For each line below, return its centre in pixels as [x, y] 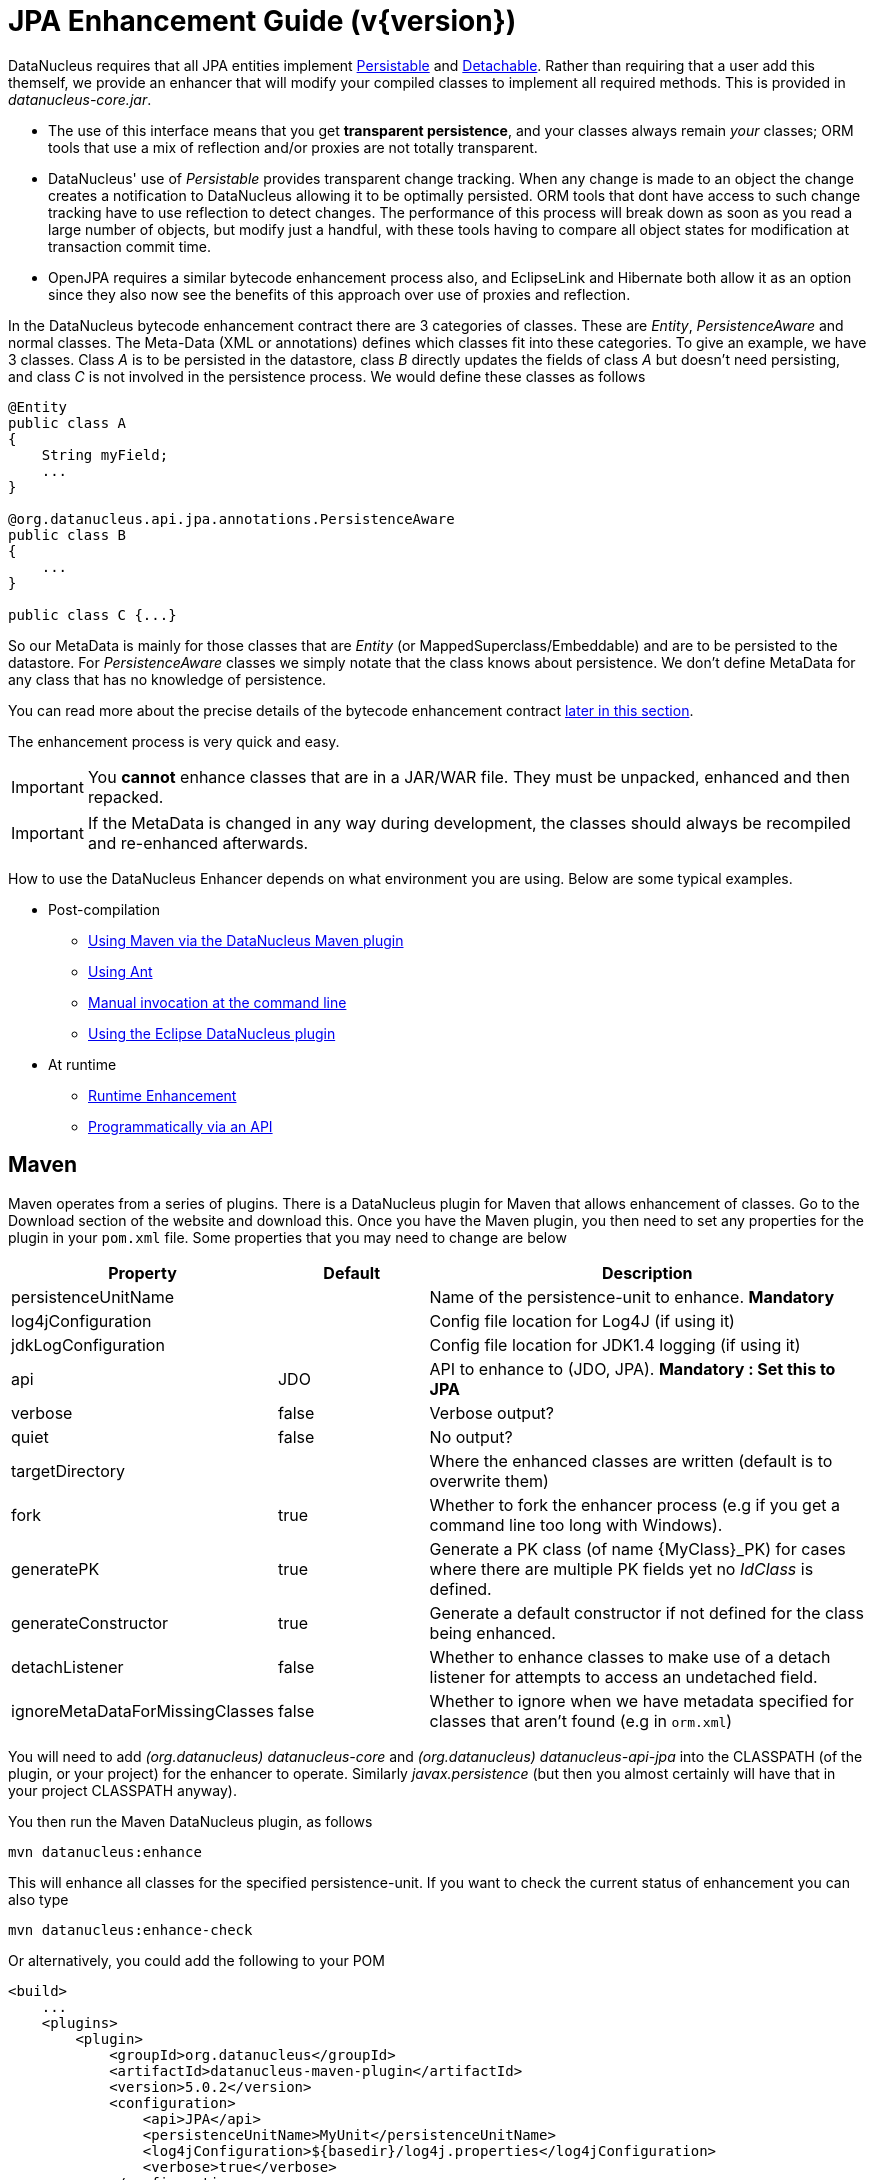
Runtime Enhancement [162, 1095]
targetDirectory [68, 1470]
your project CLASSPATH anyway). [122, 1790]
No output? [471, 1436]
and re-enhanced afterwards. [198, 842]
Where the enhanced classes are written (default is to [631, 1460]
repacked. [125, 796]
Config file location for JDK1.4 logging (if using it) [615, 1344]
